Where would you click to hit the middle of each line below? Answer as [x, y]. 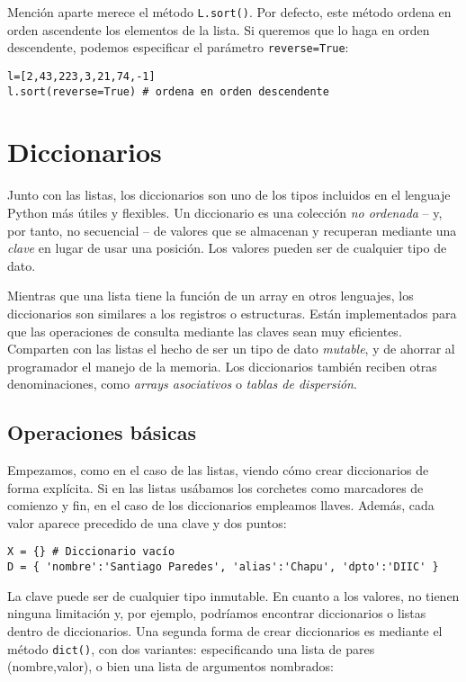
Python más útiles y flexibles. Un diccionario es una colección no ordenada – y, [225, 212]
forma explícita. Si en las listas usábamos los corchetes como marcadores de [215, 487]
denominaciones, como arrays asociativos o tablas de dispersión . [182, 384]
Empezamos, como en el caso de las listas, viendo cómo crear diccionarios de [218, 470]
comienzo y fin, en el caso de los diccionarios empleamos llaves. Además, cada [221, 505]
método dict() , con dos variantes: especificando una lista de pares [191, 648]
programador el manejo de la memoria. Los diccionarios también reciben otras [222, 366]
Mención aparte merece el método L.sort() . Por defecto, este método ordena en [229, 12]
